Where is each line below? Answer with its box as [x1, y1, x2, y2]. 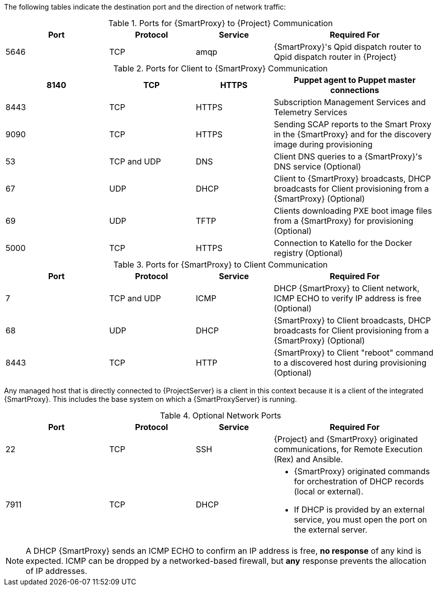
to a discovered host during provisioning [274, 358, 427, 368]
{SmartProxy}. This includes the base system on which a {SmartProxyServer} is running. [4, 395, 297, 403]
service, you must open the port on [294, 515, 427, 525]
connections [330, 85, 380, 95]
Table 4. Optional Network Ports [160, 410, 281, 420]
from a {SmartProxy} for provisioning [274, 216, 413, 226]
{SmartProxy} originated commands [294, 466, 430, 476]
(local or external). [294, 486, 363, 496]
